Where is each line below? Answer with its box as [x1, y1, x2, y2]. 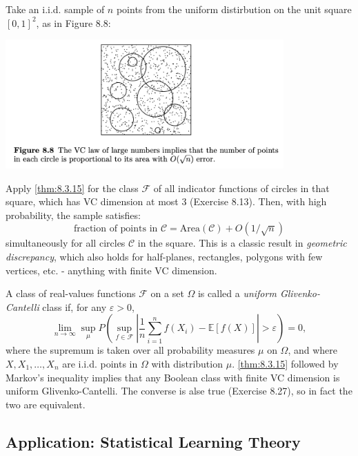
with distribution [151, 357, 223, 371]
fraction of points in [73, 224, 158, 234]
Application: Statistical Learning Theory [6, 430, 301, 452]
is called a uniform [197, 286, 277, 301]
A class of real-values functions [6, 286, 136, 301]
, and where [288, 343, 338, 357]
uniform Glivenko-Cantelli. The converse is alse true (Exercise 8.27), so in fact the [6, 383, 352, 398]
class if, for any [42, 299, 107, 314]
